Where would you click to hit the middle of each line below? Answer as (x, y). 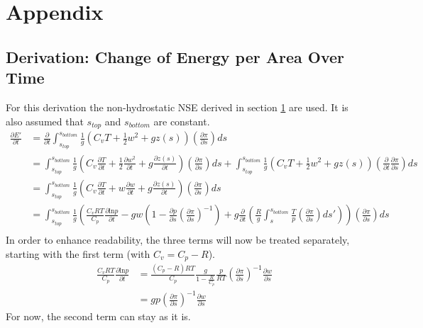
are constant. (182, 121)
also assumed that (45, 121)
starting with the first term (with (78, 253)
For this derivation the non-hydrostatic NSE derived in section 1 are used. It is (177, 107)
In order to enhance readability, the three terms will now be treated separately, (178, 239)
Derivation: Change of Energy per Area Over (175, 56)
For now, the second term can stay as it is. (98, 316)
